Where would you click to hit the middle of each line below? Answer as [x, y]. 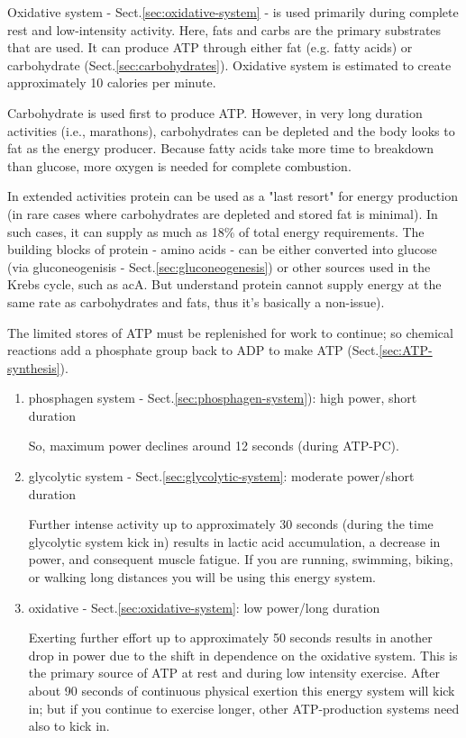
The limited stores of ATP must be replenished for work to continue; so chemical [230, 332]
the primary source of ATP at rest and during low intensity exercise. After [234, 673]
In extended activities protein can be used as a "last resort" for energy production [233, 196]
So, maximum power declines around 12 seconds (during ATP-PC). [214, 446]
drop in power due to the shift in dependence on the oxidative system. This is [243, 655]
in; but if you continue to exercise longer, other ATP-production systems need [244, 708]
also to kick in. [69, 726]
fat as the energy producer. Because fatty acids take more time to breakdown [221, 148]
